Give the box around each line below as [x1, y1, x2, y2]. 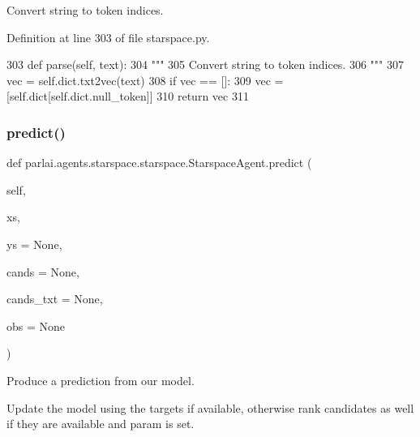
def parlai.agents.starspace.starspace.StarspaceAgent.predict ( [6, 154, 312, 171]
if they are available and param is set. [6, 415, 195, 432]
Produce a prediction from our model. [6, 371, 195, 388]
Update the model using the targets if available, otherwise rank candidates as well [6, 399, 414, 416]
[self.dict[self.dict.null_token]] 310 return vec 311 [6, 88, 249, 105]
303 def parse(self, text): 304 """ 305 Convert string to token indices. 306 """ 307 [6, 56, 404, 73]
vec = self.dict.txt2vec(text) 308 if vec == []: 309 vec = [6, 71, 284, 88]
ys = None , [6, 235, 62, 252]
